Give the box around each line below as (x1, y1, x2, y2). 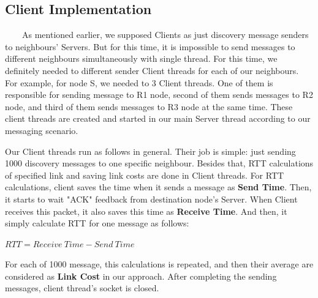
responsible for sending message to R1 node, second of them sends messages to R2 (5, 88, 313, 101)
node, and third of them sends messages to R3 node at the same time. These (5, 100, 293, 113)
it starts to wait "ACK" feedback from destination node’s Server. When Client (5, 192, 298, 205)
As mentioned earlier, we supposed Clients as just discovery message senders (21, 28, 309, 41)
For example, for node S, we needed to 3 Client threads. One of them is (5, 76, 273, 89)
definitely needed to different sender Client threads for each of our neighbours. (5, 64, 299, 76)
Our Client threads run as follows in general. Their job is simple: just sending (5, 144, 296, 157)
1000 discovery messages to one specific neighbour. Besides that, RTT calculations (5, 157, 314, 169)
